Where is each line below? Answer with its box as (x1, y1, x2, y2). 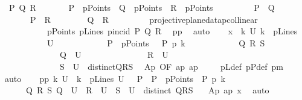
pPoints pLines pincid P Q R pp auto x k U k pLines (47, 25, 298, 37)
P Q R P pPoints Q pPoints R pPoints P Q (8, 1, 275, 13)
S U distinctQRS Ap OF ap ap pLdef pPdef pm (59, 60, 283, 72)
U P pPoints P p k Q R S (47, 36, 265, 49)
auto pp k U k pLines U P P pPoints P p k (4, 72, 225, 84)
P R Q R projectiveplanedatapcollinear (30, 13, 258, 25)
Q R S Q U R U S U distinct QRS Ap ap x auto (25, 84, 269, 96)
